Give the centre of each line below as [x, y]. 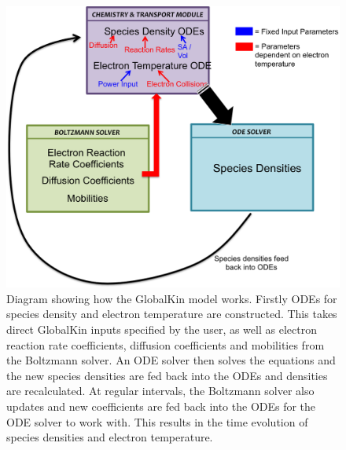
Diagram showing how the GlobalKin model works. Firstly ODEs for [172, 298]
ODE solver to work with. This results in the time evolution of [157, 421]
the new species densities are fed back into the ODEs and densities [167, 375]
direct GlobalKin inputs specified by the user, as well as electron [162, 329]
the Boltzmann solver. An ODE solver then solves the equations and [171, 360]
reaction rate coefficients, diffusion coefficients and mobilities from [166, 344]
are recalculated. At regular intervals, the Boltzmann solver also [160, 391]
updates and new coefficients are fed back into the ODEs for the [161, 406]
